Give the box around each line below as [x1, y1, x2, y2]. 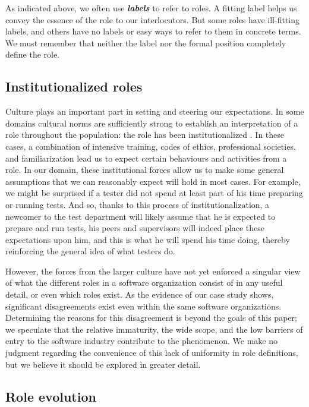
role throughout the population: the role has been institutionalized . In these [5, 128, 285, 141]
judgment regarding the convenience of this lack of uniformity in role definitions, [5, 346, 298, 359]
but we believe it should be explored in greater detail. [5, 358, 201, 370]
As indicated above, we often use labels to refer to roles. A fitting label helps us [5, 2, 297, 14]
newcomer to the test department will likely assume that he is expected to [5, 210, 276, 222]
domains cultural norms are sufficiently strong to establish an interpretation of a [5, 116, 298, 129]
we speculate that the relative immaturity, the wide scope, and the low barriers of [5, 323, 303, 335]
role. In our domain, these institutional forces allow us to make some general [5, 163, 284, 176]
